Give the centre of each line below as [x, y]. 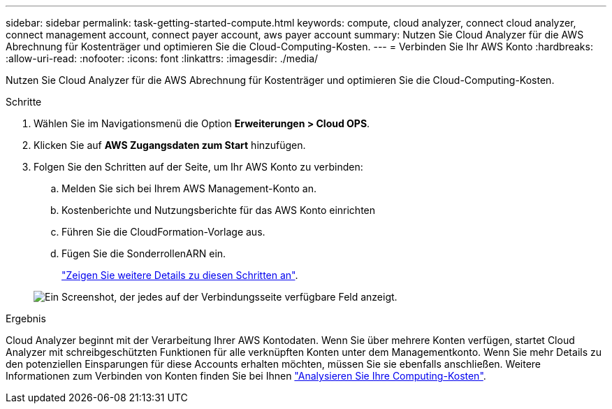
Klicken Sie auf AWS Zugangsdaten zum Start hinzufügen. [170, 145]
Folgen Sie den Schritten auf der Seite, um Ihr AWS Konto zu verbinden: [198, 167]
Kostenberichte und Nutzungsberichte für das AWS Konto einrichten [219, 210]
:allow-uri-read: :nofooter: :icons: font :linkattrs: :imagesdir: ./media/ [162, 58]
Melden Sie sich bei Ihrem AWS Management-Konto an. [189, 188]
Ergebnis [26, 318]
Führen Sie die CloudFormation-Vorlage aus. [163, 232]
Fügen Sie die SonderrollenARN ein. [144, 253]
